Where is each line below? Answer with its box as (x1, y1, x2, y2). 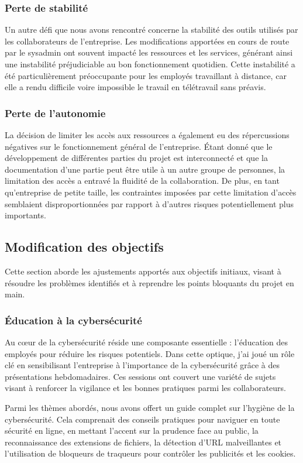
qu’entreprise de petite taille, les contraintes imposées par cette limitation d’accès (5, 186, 297, 198)
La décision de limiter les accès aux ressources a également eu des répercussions (5, 129, 290, 140)
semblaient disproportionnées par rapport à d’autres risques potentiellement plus (5, 197, 294, 210)
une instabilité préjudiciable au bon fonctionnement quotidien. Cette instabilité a (5, 58, 295, 70)
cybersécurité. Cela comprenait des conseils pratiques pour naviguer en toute (5, 413, 280, 425)
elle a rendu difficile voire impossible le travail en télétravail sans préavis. (5, 81, 266, 93)
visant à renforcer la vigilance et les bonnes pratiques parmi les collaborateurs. (5, 382, 287, 394)
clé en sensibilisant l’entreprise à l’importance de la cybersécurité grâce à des (5, 359, 280, 371)
